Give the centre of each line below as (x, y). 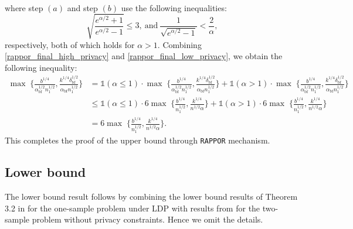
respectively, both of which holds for (70, 44)
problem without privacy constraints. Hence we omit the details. (147, 219)
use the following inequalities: (174, 7)
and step (82, 7)
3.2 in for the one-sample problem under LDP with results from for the (133, 208)
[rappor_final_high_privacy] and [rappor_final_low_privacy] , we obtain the (144, 56)
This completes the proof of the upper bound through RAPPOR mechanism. (138, 140)
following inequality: (41, 67)
